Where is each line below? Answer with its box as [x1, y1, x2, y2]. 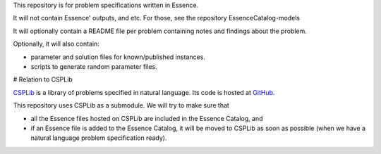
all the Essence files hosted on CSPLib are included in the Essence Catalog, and [30, 114, 263, 122]
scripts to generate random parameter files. [30, 62, 158, 70]
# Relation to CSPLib [13, 75, 73, 84]
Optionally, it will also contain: [13, 39, 100, 49]
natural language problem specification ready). [30, 134, 167, 142]
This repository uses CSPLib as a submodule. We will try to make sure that [13, 101, 229, 110]
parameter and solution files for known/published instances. [30, 53, 206, 61]
